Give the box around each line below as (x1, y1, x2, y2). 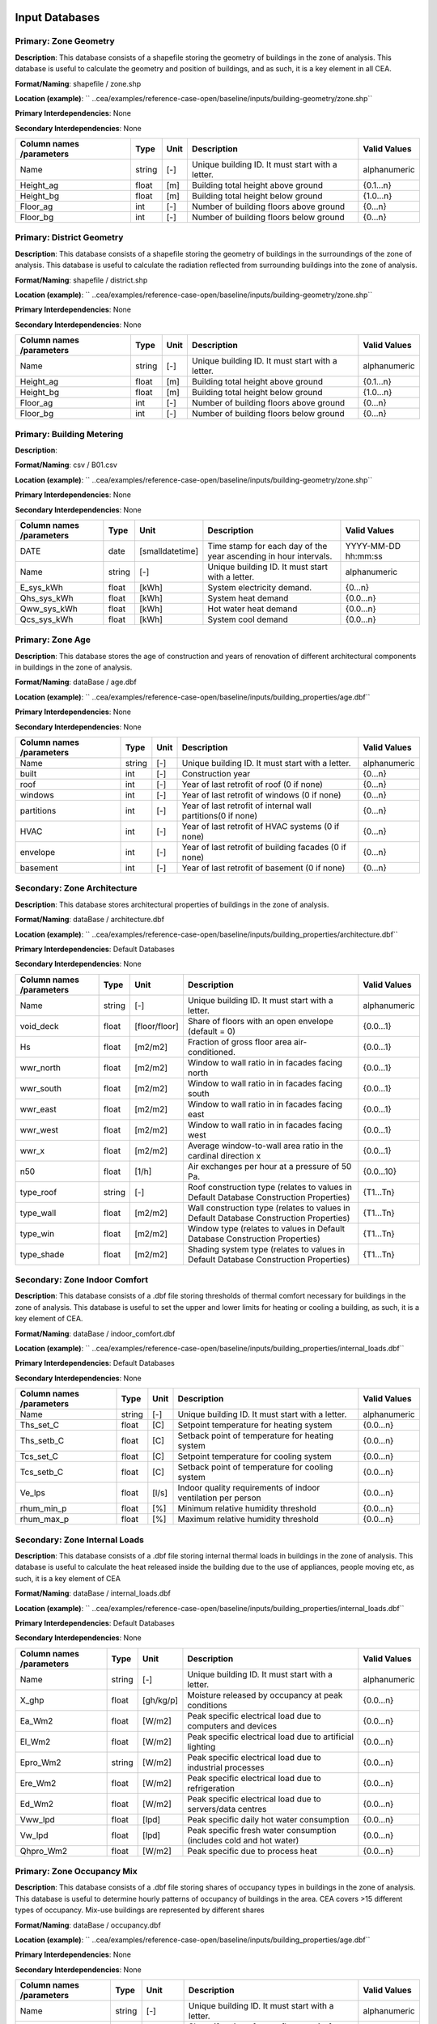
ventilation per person (177, 1492, 261, 1503)
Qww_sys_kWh (19, 603, 78, 614)
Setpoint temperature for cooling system (177, 1451, 332, 1462)
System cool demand (207, 614, 289, 625)
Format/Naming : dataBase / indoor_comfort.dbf (15, 1329, 176, 1338)
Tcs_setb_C (19, 1466, 64, 1478)
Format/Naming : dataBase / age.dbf (15, 677, 137, 687)
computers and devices (187, 1720, 278, 1732)
